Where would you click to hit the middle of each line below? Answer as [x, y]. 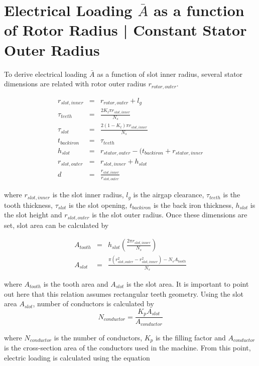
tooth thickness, [28, 205]
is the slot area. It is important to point [188, 284]
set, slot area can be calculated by [56, 225]
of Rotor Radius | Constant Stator [125, 30]
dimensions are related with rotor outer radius [75, 84]
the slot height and [33, 215]
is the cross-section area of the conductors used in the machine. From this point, [127, 348]
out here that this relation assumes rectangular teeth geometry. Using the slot [124, 293]
